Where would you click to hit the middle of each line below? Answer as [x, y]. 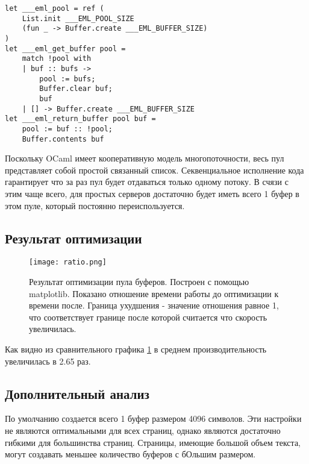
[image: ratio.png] [68, 262]
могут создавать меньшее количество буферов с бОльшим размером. [130, 454]
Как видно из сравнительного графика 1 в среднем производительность [136, 349]
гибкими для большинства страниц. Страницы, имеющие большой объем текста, [153, 442]
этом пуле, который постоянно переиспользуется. [95, 205]
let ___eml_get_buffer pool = [65, 49]
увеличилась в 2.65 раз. [48, 361]
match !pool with [57, 59]
